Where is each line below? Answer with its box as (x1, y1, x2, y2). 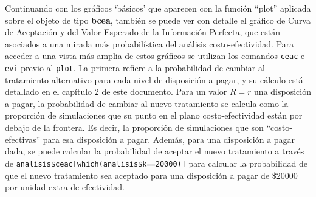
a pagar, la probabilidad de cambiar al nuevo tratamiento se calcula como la (5, 97, 289, 109)
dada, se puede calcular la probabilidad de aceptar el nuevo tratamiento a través (5, 145, 304, 157)
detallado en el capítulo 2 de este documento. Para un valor (5, 85, 227, 98)
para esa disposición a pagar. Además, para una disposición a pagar (43, 133, 295, 145)
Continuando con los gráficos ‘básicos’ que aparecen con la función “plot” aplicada (5, 2, 311, 14)
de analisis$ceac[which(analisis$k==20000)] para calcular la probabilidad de (5, 156, 307, 169)
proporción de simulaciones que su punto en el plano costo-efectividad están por (5, 109, 303, 122)
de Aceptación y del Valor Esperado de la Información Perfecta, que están (5, 26, 280, 38)
